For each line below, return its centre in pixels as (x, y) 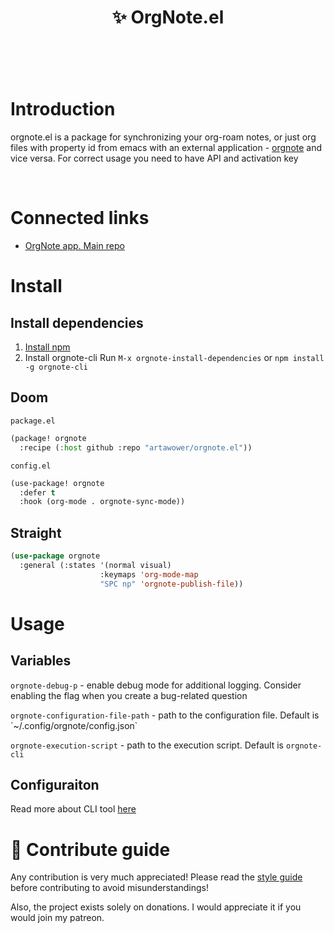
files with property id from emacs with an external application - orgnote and (166, 148)
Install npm (47, 347)
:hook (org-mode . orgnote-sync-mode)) (102, 502)
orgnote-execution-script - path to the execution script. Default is (147, 745)
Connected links (80, 218)
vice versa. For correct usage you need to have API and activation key (154, 158)
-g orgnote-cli (56, 367)
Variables (41, 661)
